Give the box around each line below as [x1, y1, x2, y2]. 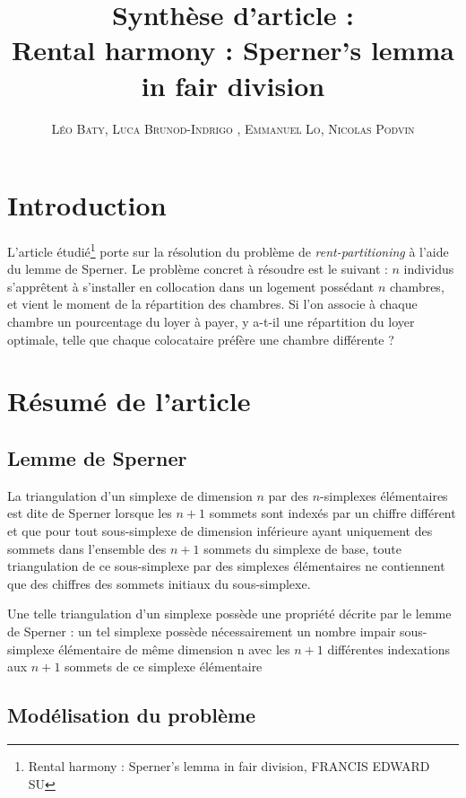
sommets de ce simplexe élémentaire [65, 657, 263, 676]
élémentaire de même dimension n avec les [58, 639, 290, 658]
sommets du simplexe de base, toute [203, 539, 401, 557]
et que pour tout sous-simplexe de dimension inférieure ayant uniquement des [7, 522, 433, 540]
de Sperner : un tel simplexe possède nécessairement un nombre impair [7, 621, 396, 640]
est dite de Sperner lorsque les [7, 504, 172, 522]
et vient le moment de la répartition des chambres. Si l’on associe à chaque [7, 294, 418, 313]
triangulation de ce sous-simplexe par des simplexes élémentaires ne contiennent [7, 557, 445, 575]
